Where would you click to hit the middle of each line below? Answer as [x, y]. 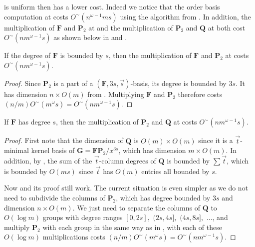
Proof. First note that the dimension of [64, 140]
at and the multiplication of [131, 27]
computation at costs [36, 16]
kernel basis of [53, 150]
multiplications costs [74, 237]
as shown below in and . [90, 37]
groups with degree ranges [83, 217]
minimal [16, 150]
